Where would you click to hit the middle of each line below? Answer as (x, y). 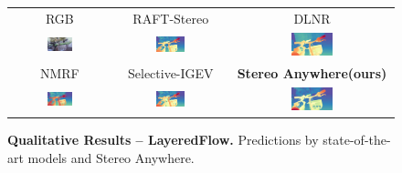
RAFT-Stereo (171, 18)
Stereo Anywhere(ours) (312, 72)
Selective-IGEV (170, 72)
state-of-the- (357, 140)
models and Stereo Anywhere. (111, 157)
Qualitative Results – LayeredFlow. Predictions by (163, 140)
